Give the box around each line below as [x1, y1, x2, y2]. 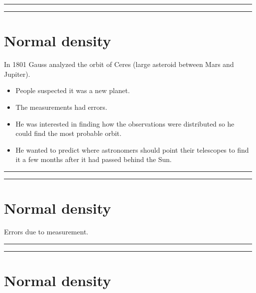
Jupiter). [4, 68, 31, 79]
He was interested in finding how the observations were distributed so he [15, 118, 234, 129]
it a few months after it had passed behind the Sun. [15, 154, 172, 164]
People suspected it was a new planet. [15, 85, 130, 96]
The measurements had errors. [15, 101, 107, 112]
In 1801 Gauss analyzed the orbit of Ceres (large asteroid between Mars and [4, 59, 234, 69]
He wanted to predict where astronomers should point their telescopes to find [15, 144, 249, 155]
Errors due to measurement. [4, 227, 89, 236]
